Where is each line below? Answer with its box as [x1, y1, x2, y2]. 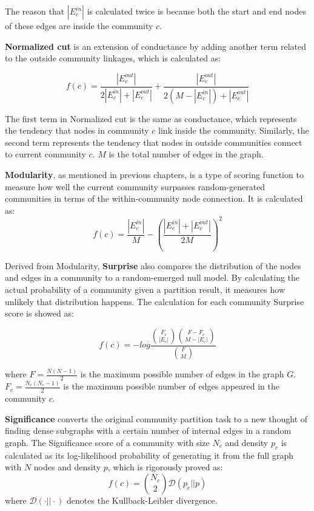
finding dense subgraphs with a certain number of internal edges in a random [5, 424, 292, 437]
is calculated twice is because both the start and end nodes [87, 5, 306, 17]
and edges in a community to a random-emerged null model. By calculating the [5, 271, 300, 284]
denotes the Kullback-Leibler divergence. [67, 493, 218, 506]
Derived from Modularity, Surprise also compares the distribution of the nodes [5, 259, 301, 272]
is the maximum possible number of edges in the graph [80, 368, 284, 380]
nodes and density [33, 461, 101, 473]
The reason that [5, 5, 65, 17]
